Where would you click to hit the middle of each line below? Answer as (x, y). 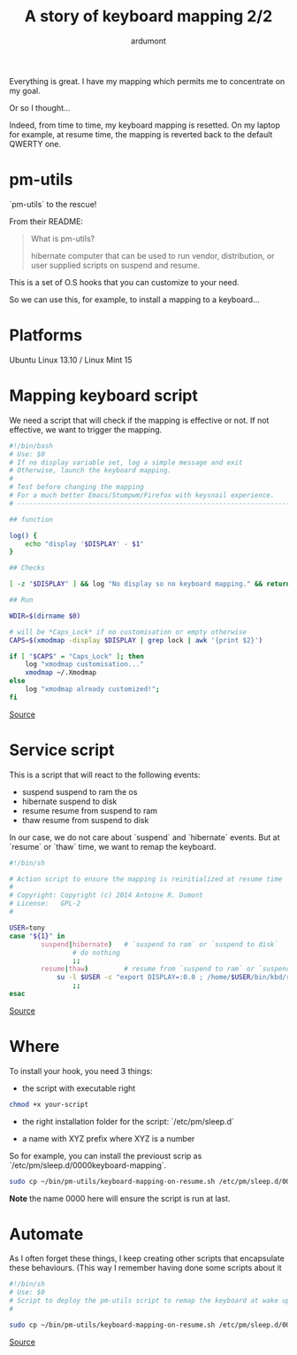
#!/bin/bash (31, 446)
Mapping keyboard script (104, 395)
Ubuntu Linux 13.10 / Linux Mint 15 (71, 360)
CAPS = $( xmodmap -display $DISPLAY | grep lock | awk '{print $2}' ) (136, 640)
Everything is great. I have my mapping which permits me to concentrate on (147, 81)
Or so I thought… (40, 107)
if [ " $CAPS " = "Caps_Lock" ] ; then (76, 656)
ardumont (148, 41)
